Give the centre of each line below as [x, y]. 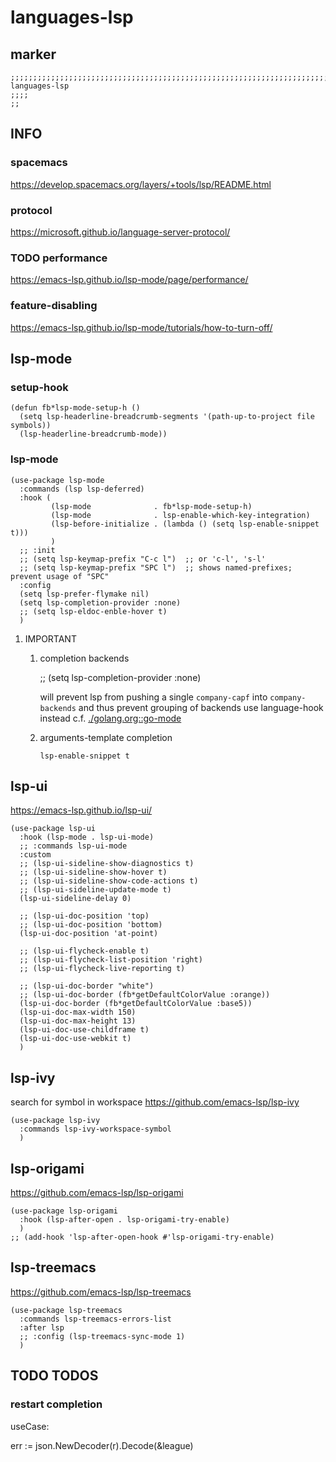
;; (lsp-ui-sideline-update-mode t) [95, 890]
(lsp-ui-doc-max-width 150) [78, 1012]
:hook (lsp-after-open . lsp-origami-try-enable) [124, 1220]
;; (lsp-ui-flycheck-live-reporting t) [102, 969]
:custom [35, 855]
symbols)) [31, 426]
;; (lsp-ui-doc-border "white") [87, 986]
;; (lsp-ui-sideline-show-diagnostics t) [107, 864]
